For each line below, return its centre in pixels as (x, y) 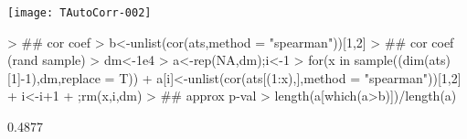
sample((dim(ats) (402, 60)
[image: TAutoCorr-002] (80, 13)
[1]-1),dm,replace (54, 77)
